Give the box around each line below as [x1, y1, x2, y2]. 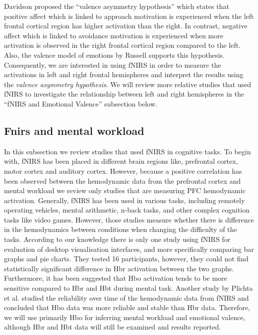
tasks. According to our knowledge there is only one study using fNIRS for [4, 234, 231, 244]
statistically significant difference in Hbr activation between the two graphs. [4, 263, 234, 273]
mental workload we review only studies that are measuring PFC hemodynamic [4, 185, 246, 196]
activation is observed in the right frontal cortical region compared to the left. [4, 40, 241, 50]
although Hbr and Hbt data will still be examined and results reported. [4, 322, 221, 332]
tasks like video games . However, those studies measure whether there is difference [4, 214, 254, 224]
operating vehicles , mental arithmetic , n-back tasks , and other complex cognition [4, 205, 250, 215]
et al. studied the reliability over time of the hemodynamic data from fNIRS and [4, 292, 249, 303]
